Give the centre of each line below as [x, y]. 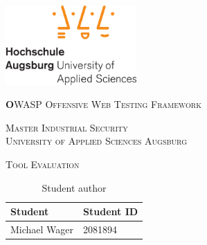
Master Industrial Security [67, 127]
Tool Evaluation [43, 164]
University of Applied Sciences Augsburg [96, 141]
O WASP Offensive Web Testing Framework [103, 104]
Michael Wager [42, 229]
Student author [74, 187]
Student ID [111, 211]
